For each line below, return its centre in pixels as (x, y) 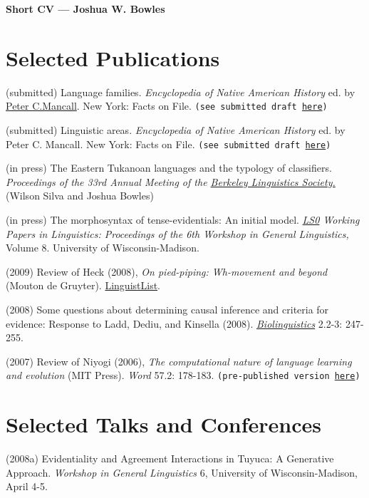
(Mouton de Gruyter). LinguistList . (83, 285)
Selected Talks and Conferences (163, 424)
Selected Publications (113, 57)
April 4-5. (27, 486)
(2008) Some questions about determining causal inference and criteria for (167, 309)
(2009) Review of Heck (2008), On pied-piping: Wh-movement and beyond (167, 271)
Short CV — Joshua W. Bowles (85, 9)
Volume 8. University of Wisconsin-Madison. (103, 248)
